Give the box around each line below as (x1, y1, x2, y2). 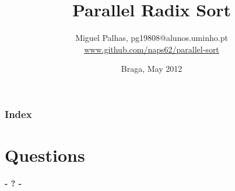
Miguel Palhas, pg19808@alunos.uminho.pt (75, 32, 228, 44)
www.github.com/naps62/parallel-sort (84, 43, 219, 55)
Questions (5, 143, 85, 167)
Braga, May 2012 (121, 62, 183, 75)
